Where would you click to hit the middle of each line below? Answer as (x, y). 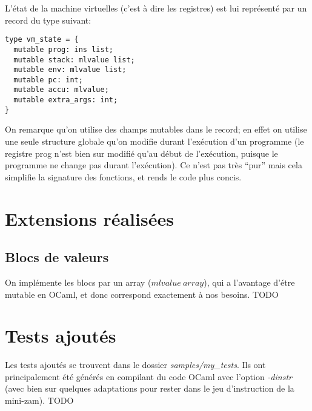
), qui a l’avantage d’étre (249, 282)
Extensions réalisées (89, 218)
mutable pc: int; (48, 80)
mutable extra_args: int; (66, 100)
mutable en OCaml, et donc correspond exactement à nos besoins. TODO (142, 294)
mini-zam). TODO (39, 400)
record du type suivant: (48, 20)
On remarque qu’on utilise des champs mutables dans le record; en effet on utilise (156, 129)
